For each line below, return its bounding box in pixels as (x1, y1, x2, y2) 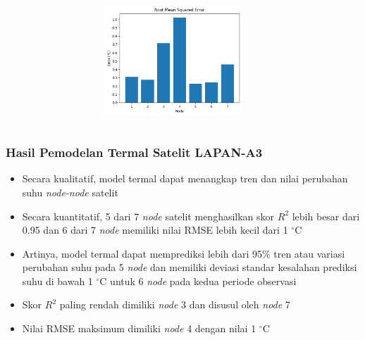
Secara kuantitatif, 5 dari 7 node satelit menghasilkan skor (22, 208, 275, 223)
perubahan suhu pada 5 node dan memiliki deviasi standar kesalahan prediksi (22, 260, 357, 275)
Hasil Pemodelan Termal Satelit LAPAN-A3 (6, 144, 263, 161)
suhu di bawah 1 (22, 273, 93, 288)
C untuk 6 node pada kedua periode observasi (99, 273, 297, 288)
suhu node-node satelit (22, 184, 118, 199)
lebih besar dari (292, 208, 360, 223)
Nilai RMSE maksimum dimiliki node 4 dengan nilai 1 (22, 321, 256, 336)
